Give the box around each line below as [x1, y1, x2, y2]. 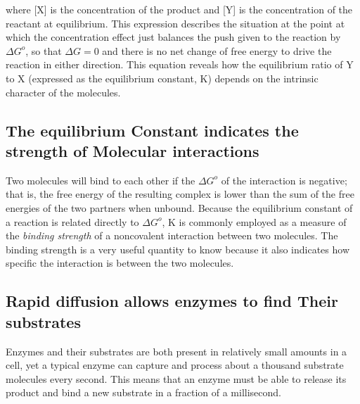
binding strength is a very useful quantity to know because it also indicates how [6, 241, 349, 256]
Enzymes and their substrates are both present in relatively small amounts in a [6, 343, 347, 358]
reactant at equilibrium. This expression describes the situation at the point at [6, 15, 345, 30]
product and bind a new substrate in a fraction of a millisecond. [6, 385, 281, 400]
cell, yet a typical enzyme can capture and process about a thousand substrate [6, 358, 344, 372]
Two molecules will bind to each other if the [6, 172, 195, 187]
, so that [25, 43, 62, 58]
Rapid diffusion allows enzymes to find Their [6, 290, 338, 312]
